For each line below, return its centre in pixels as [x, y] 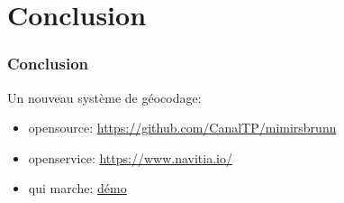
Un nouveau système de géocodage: [104, 97]
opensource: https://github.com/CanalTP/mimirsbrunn [182, 128]
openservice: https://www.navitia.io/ [130, 157]
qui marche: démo [77, 188]
